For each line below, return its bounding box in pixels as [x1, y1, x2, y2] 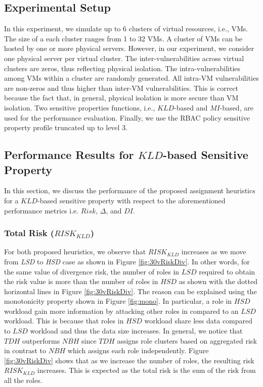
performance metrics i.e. [4, 205, 79, 215]
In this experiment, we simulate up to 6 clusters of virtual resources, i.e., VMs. [4, 23, 248, 34]
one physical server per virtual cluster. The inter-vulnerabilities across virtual [4, 52, 244, 63]
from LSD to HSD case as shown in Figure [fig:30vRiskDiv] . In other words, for [4, 256, 250, 266]
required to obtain [199, 266, 255, 277]
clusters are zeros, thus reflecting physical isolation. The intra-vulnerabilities [4, 63, 241, 73]
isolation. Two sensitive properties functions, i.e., [4, 102, 155, 113]
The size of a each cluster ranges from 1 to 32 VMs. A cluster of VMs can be [4, 33, 243, 43]
